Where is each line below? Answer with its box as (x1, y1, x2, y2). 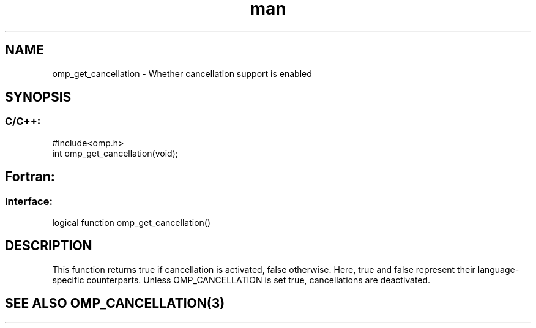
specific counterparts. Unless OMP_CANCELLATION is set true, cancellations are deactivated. (52, 274, 431, 285)
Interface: (5, 195, 53, 207)
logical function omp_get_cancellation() (52, 217, 211, 228)
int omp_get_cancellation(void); (52, 147, 178, 158)
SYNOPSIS (5, 89, 72, 105)
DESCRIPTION (5, 238, 92, 254)
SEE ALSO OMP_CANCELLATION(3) (5, 296, 225, 311)
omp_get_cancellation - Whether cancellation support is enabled (52, 68, 312, 79)
